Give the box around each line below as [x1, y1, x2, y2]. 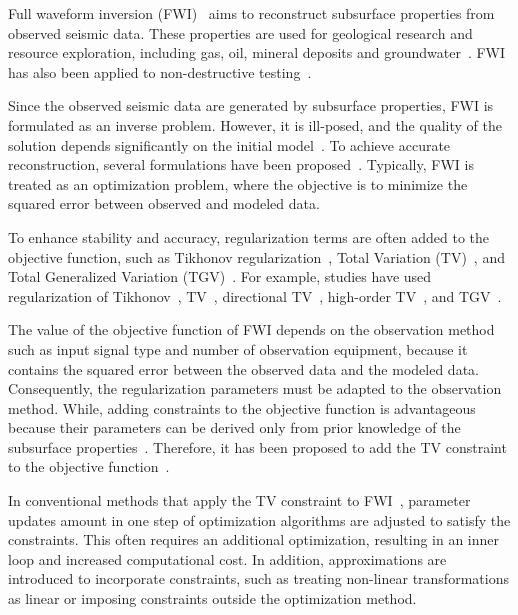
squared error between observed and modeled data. [8, 193, 320, 214]
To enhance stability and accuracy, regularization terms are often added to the [8, 226, 490, 247]
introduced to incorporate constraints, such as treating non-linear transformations [8, 568, 509, 589]
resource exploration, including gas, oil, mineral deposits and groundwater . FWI [8, 42, 506, 63]
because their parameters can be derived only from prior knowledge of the [8, 417, 461, 438]
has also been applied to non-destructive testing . [8, 61, 312, 82]
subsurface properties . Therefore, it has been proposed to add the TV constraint [8, 436, 507, 457]
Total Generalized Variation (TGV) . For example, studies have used [8, 266, 432, 287]
